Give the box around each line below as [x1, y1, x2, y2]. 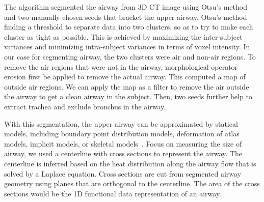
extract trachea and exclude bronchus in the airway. [4, 101, 166, 111]
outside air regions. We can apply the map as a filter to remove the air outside [4, 81, 249, 92]
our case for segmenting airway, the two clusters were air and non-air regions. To [4, 51, 256, 62]
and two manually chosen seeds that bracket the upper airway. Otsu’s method [4, 11, 247, 22]
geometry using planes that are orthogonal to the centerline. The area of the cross [4, 178, 260, 189]
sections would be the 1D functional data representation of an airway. [4, 188, 222, 198]
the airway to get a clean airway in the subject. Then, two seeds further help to [4, 91, 252, 102]
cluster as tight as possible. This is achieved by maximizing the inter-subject [4, 31, 243, 42]
